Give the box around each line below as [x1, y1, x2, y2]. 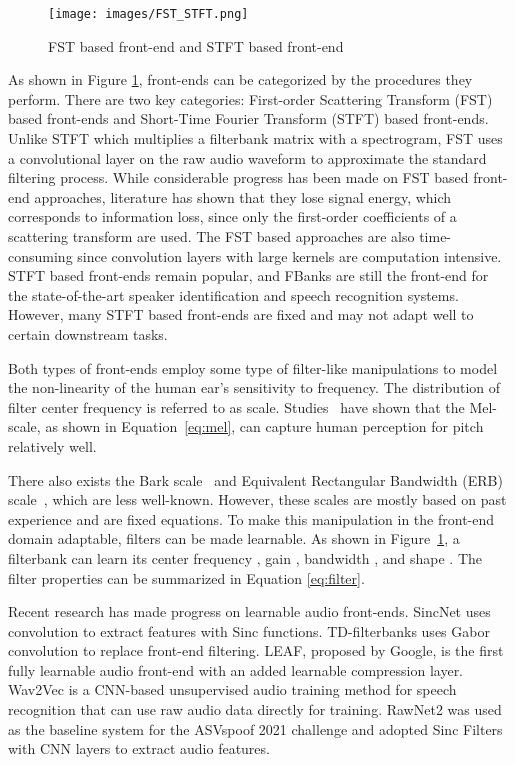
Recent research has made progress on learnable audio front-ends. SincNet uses [8, 601, 491, 622]
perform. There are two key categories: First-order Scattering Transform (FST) [8, 88, 493, 109]
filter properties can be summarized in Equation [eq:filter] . [8, 567, 365, 588]
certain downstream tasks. [8, 323, 168, 344]
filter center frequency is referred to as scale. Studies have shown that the [8, 396, 465, 417]
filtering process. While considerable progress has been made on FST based [8, 167, 469, 188]
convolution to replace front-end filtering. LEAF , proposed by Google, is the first [8, 640, 504, 661]
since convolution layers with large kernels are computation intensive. [77, 245, 502, 266]
